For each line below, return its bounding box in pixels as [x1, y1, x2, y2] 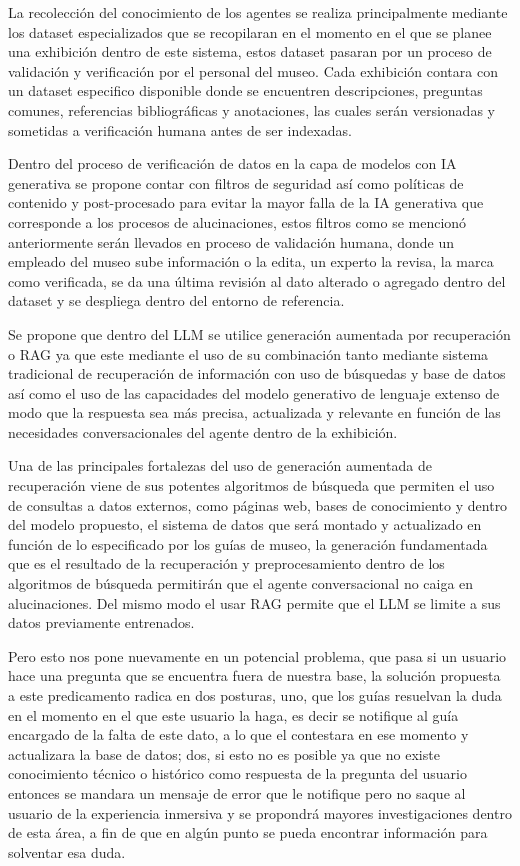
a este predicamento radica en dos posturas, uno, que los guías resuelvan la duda [8, 685, 502, 705]
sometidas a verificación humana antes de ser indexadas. [8, 119, 352, 140]
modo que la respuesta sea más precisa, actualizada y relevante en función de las [8, 402, 501, 423]
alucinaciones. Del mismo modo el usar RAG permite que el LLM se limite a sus [8, 592, 501, 613]
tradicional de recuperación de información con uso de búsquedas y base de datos [8, 363, 506, 384]
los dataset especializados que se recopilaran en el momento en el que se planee [8, 21, 492, 42]
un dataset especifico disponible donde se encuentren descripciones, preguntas [8, 80, 483, 101]
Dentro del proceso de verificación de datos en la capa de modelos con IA [8, 153, 457, 174]
